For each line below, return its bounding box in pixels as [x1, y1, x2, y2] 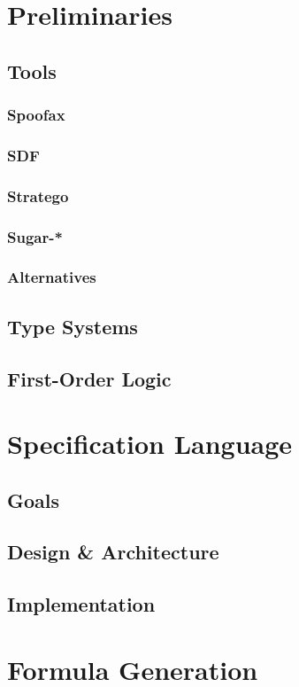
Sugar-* [7, 225, 63, 247]
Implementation [7, 590, 156, 618]
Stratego [7, 184, 69, 207]
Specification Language [7, 425, 293, 462]
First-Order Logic [7, 364, 172, 392]
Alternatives [7, 266, 96, 288]
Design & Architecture [7, 538, 219, 566]
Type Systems [7, 312, 138, 340]
